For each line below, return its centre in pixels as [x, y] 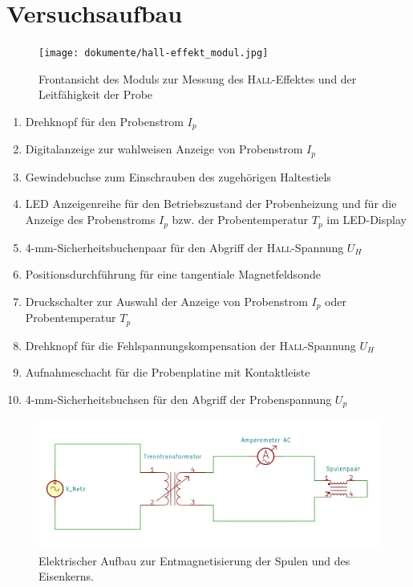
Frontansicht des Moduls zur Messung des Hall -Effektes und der [198, 78]
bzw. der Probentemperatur [240, 220]
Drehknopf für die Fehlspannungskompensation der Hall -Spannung [190, 345]
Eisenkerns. [66, 576]
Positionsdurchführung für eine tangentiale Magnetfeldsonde [173, 274]
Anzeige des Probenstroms [90, 220]
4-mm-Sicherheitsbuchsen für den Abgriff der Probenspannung [178, 399]
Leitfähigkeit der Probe [96, 94]
